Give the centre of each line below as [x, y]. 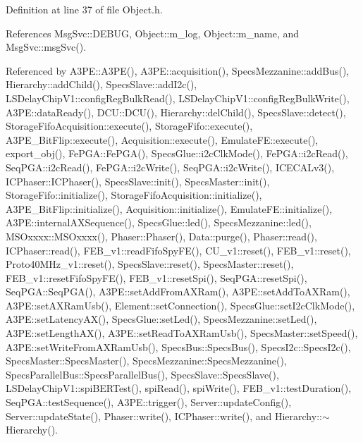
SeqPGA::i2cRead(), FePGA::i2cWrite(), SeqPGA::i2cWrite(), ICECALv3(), [170, 167]
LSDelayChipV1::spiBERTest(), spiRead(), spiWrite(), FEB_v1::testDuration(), [179, 388]
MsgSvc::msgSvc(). [46, 47]
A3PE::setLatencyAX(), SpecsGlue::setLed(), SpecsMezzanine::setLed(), [161, 319]
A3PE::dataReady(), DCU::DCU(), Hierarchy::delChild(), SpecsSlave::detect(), [176, 112]
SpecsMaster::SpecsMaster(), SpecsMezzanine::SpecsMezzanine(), [146, 361]
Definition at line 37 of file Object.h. [84, 9]
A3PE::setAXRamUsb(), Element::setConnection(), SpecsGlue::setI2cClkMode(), [180, 305]
